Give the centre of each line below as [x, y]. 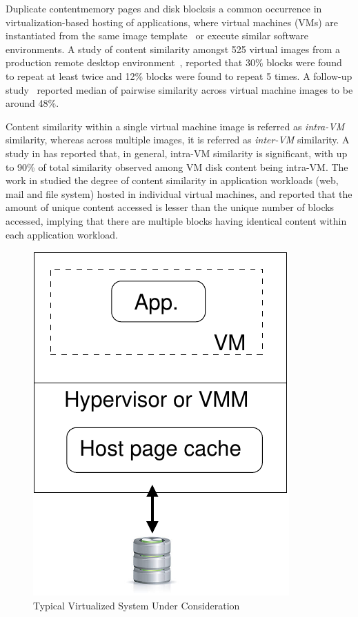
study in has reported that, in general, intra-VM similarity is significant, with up [177, 153]
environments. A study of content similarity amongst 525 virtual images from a [173, 49]
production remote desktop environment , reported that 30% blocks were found [174, 62]
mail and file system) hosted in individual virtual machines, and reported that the [179, 193]
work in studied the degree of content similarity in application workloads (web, [172, 180]
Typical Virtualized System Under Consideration [137, 605]
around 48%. [32, 103]
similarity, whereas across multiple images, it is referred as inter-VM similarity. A [178, 140]
